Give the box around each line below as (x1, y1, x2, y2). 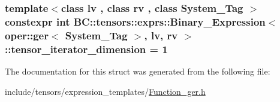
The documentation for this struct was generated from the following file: (5, 64, 270, 77)
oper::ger (5, 27, 49, 42)
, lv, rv (144, 27, 178, 42)
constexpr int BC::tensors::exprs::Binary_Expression (5, 14, 266, 29)
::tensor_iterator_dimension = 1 (5, 41, 168, 56)
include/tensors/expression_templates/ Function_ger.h (5, 85, 206, 97)
